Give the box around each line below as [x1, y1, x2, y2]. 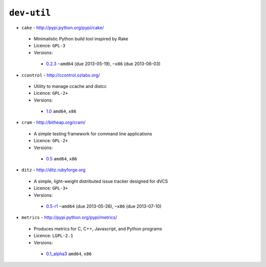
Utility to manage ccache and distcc [33, 83, 107, 89]
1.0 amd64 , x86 [46, 109, 76, 114]
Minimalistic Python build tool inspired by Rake [33, 36, 129, 41]
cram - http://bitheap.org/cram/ [21, 119, 86, 125]
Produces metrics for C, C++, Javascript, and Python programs [33, 226, 163, 231]
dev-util [9, 7, 51, 18]
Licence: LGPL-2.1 [33, 232, 73, 239]
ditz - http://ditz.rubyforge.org [21, 167, 86, 173]
